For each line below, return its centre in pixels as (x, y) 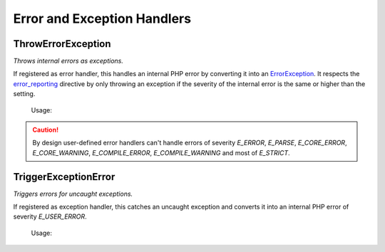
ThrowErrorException (62, 44)
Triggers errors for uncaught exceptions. (73, 194)
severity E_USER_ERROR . (50, 216)
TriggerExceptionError (64, 177)
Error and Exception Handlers (102, 19)
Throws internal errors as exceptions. (68, 61)
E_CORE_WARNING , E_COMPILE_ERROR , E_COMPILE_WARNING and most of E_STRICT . (161, 152)
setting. (24, 94)
